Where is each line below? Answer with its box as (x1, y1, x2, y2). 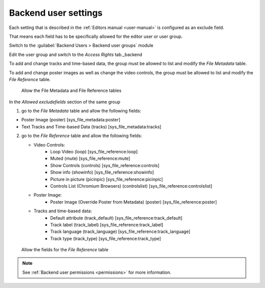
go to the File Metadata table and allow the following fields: (21, 108, 141, 114)
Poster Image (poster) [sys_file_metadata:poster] (21, 117, 120, 123)
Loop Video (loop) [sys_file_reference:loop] (50, 149, 138, 155)
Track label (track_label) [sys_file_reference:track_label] (50, 222, 163, 228)
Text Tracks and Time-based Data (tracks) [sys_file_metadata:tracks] (21, 123, 161, 130)
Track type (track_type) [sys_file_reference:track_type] (50, 235, 161, 241)
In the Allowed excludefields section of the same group (9, 99, 120, 105)
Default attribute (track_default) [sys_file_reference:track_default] (50, 215, 183, 221)
